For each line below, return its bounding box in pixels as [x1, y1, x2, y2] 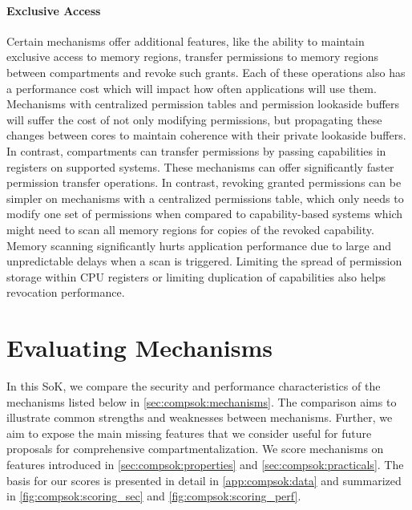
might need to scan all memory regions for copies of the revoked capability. [6, 221, 374, 237]
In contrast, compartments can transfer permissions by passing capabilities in [6, 142, 386, 159]
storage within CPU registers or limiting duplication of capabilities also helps [6, 268, 386, 285]
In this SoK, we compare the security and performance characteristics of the [6, 378, 381, 395]
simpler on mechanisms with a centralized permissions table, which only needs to [6, 189, 404, 206]
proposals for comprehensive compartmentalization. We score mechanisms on [6, 440, 384, 457]
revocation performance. [6, 284, 125, 301]
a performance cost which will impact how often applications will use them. [6, 79, 377, 96]
